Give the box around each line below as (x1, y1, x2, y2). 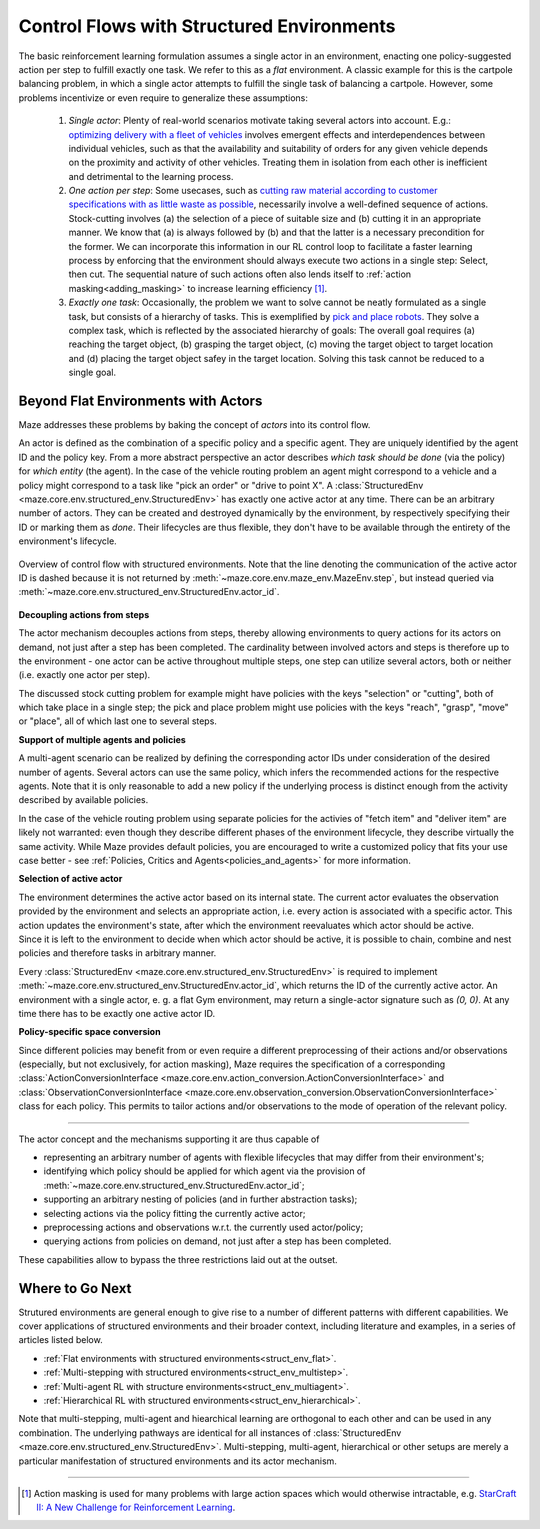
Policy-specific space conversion (18, 1026, 161, 1038)
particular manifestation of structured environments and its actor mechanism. (18, 1455, 337, 1467)
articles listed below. (18, 1334, 104, 1346)
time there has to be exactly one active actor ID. (18, 1007, 216, 1019)
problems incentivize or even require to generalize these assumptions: (18, 91, 309, 104)
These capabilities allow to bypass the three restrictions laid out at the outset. (18, 1253, 339, 1265)
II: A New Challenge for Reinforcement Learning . (36, 1501, 236, 1514)
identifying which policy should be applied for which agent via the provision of (43, 1165, 366, 1177)
